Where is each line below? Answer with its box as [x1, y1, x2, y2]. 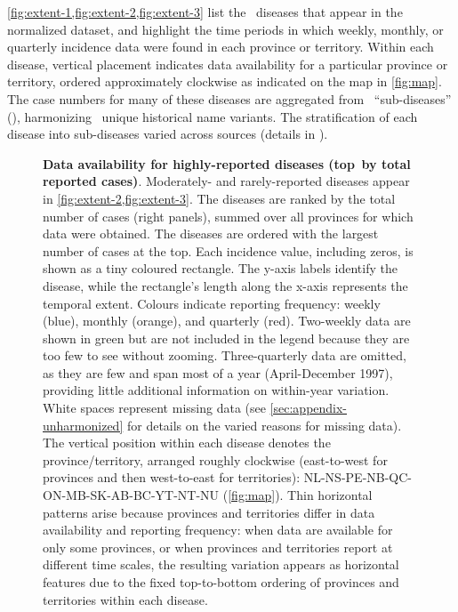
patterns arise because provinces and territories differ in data [43, 503, 375, 521]
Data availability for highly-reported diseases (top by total [43, 154, 411, 173]
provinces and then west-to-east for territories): [43, 468, 301, 487]
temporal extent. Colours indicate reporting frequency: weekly [43, 294, 381, 312]
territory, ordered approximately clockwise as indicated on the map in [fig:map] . [7, 72, 442, 91]
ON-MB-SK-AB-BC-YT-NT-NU [43, 486, 220, 504]
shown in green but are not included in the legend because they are [43, 328, 410, 347]
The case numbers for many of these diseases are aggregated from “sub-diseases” [7, 89, 452, 108]
